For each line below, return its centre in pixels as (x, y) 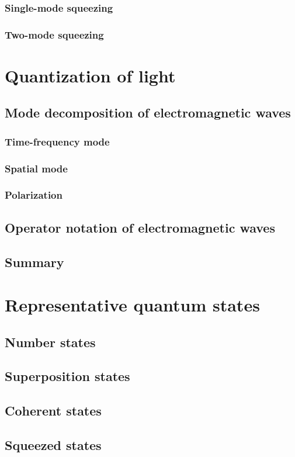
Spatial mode (36, 168)
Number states (50, 342)
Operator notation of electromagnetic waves (140, 227)
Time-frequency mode (57, 141)
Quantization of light (90, 75)
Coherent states (53, 411)
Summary (34, 262)
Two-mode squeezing (54, 34)
